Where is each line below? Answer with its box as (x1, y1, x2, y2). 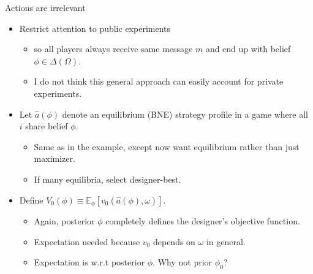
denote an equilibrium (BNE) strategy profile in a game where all (62, 107, 308, 120)
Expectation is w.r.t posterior (34, 256, 145, 268)
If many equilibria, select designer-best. (34, 172, 181, 185)
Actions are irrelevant (5, 1, 86, 13)
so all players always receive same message (34, 42, 193, 55)
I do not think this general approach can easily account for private (34, 75, 284, 88)
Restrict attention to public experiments (19, 21, 171, 34)
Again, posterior (34, 214, 95, 227)
